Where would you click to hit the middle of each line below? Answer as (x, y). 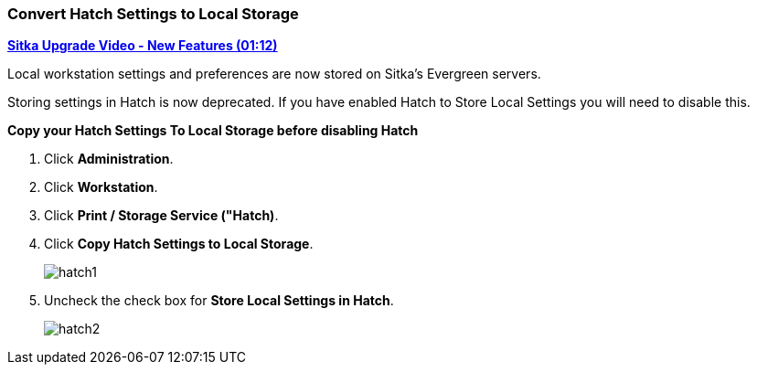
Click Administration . (109, 159)
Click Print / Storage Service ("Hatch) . (161, 216)
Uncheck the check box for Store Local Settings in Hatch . (219, 301)
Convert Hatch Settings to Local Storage (153, 14)
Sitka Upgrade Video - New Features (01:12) (143, 46)
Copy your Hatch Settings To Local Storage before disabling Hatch (213, 131)
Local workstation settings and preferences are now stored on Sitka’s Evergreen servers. (274, 74)
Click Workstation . (101, 187)
